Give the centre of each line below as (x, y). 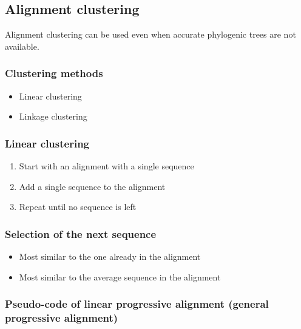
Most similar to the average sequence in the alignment (120, 276)
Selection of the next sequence (81, 233)
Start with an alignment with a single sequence (107, 166)
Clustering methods (54, 73)
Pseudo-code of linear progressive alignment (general (137, 304)
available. (22, 46)
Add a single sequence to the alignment (92, 186)
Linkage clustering (53, 116)
